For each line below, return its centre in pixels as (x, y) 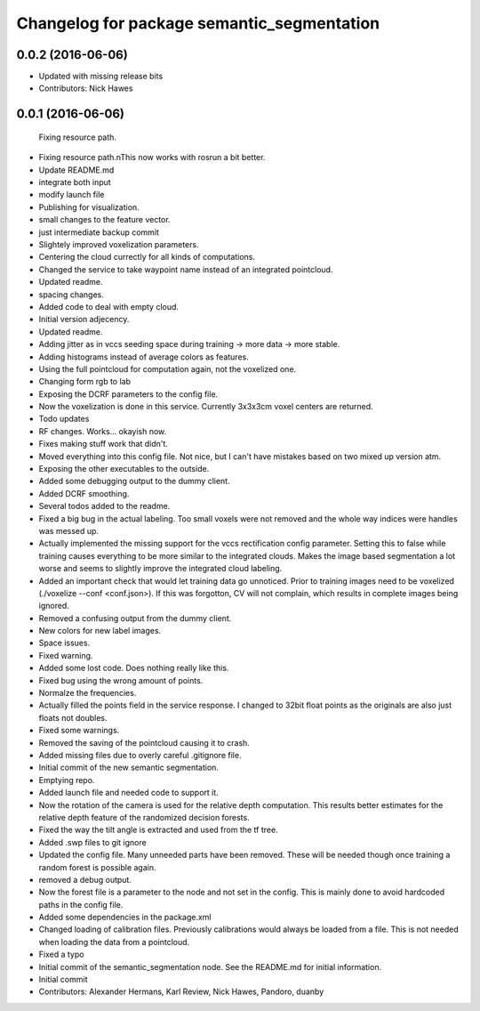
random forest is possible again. (97, 867)
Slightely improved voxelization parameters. (119, 244)
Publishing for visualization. (89, 207)
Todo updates (64, 419)
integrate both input (75, 182)
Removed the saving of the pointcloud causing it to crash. (144, 742)
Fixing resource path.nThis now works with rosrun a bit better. (152, 158)
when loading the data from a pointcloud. (114, 942)
